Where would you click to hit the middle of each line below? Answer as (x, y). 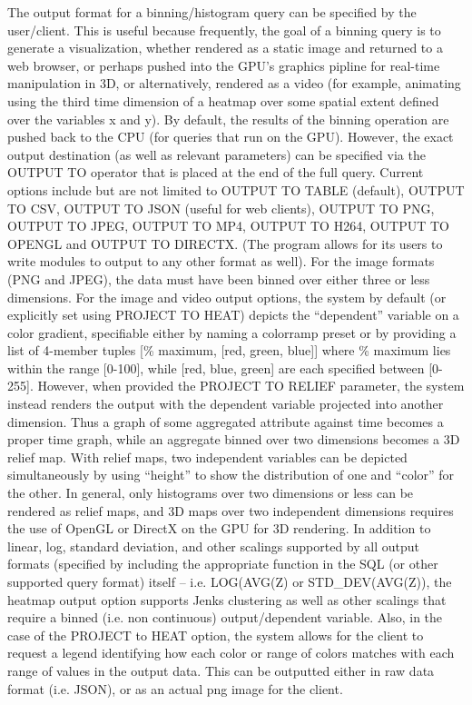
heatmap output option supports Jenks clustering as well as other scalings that (227, 599)
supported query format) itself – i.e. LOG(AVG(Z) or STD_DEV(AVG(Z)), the (230, 581)
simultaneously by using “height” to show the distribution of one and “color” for (231, 475)
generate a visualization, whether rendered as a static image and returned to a (225, 48)
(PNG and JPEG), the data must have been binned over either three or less (219, 278)
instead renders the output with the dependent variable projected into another (226, 404)
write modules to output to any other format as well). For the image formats (221, 261)
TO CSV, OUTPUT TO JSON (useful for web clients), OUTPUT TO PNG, (221, 208)
